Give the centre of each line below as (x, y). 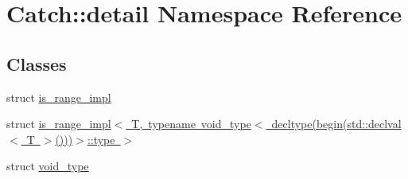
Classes (37, 63)
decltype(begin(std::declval (336, 124)
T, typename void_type (191, 124)
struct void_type (48, 166)
